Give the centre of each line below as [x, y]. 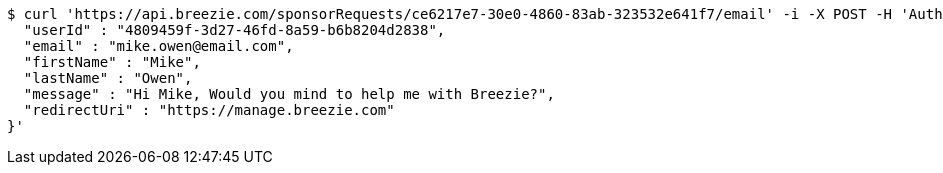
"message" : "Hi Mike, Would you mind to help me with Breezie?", [289, 94]
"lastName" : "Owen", [108, 78]
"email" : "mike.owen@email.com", [158, 46]
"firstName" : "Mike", [112, 62]
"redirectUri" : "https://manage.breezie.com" [209, 110]
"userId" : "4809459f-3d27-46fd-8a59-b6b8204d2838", [234, 30]
